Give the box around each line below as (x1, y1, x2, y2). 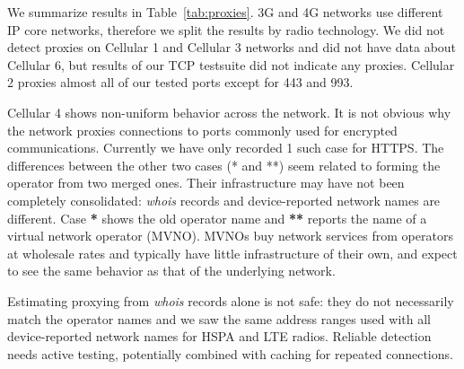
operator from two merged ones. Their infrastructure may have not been (7, 173, 405, 192)
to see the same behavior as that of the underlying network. (7, 261, 336, 280)
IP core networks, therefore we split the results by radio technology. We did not (7, 20, 445, 39)
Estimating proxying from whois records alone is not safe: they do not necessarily (7, 291, 454, 310)
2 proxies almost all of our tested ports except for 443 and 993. (7, 73, 354, 92)
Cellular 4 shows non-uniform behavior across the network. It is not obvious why (7, 102, 451, 121)
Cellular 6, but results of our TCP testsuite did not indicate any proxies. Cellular (7, 55, 455, 74)
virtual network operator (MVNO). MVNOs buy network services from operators (7, 226, 453, 245)
